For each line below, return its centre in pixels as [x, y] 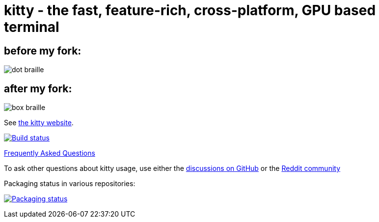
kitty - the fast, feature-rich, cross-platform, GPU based [190, 10]
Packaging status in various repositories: [70, 184]
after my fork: [38, 88]
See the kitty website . [39, 123]
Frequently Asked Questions [50, 153]
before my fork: [43, 51]
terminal [32, 27]
